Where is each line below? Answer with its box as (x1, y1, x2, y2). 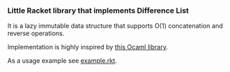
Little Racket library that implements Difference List (7, 6, 189, 16)
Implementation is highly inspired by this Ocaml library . (7, 43, 169, 52)
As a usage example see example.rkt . (7, 56, 117, 65)
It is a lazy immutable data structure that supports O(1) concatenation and (7, 22, 223, 30)
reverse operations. (7, 29, 65, 37)
